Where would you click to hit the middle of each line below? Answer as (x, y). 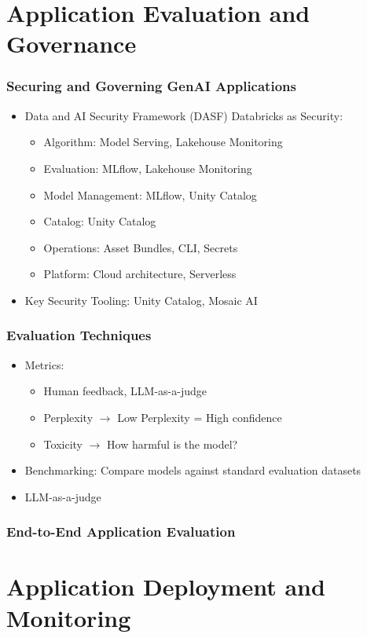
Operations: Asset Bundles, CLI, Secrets (141, 247)
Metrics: (44, 364)
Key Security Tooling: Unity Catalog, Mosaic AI (141, 300)
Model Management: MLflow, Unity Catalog (150, 194)
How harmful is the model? (172, 444)
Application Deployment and (166, 587)
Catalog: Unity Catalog (100, 221)
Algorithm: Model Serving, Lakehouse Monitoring (163, 142)
